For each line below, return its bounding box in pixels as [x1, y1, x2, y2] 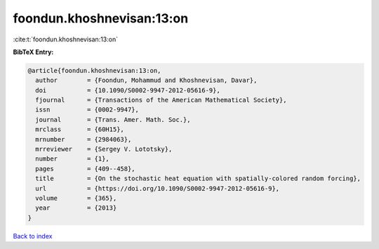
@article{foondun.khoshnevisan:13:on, [27, 67, 161, 74]
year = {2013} [35, 204, 117, 212]
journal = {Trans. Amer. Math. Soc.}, [35, 116, 191, 123]
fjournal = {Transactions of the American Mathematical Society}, [35, 96, 287, 105]
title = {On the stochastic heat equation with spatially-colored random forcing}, [35, 175, 361, 182]
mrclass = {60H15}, [35, 126, 124, 133]
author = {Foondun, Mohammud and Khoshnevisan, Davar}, [35, 76, 258, 84]
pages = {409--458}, [35, 165, 136, 173]
